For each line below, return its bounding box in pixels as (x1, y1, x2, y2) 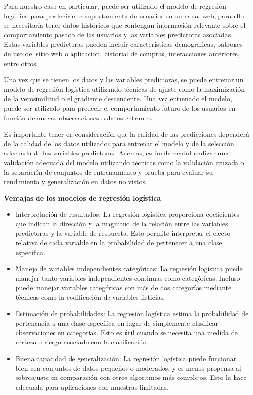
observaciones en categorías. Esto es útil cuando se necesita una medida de (15, 327, 238, 337)
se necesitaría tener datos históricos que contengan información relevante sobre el (4, 20, 246, 30)
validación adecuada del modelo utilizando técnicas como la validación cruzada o (4, 157, 244, 167)
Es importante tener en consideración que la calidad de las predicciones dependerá (4, 129, 249, 139)
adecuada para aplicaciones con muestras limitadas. (15, 381, 169, 392)
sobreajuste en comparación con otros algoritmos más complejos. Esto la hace (15, 372, 247, 382)
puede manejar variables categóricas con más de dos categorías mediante (15, 282, 232, 292)
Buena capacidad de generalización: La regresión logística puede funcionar (15, 353, 236, 363)
